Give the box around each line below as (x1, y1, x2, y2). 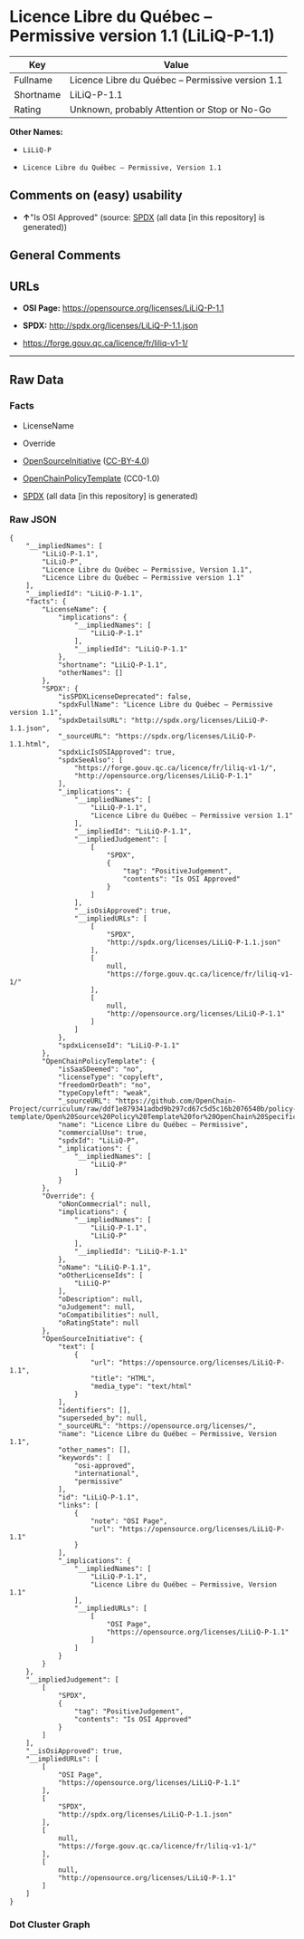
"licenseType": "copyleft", (57, 1072, 165, 1082)
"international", (73, 1469, 140, 1478)
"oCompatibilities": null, (57, 1310, 160, 1319)
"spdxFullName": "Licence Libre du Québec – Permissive (57, 699, 273, 709)
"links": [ (57, 1500, 100, 1510)
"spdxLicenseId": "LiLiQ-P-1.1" (57, 1040, 180, 1050)
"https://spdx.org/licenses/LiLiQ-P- (114, 731, 257, 740)
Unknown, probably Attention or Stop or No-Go (69, 102, 271, 115)
